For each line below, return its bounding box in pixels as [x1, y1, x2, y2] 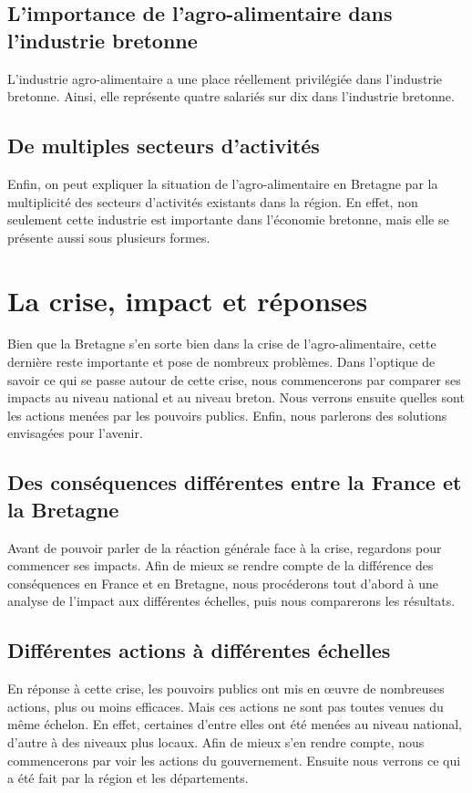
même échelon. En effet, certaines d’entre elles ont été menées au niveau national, [7, 715, 462, 734]
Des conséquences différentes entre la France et [7, 468, 462, 496]
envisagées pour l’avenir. [7, 423, 143, 443]
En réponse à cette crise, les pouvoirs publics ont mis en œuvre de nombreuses [7, 679, 445, 698]
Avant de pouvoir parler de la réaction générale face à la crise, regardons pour [7, 537, 442, 557]
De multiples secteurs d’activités [7, 131, 320, 160]
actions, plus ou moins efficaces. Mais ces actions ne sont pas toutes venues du [7, 696, 444, 715]
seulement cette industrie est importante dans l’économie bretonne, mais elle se [7, 210, 449, 229]
